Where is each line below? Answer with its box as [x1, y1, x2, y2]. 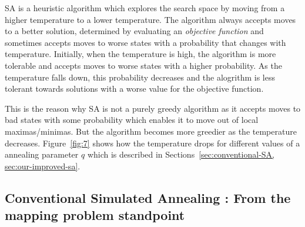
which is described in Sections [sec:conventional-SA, [87, 148, 274, 161]
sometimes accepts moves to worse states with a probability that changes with [5, 36, 286, 48]
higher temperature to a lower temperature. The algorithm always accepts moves [5, 13, 296, 25]
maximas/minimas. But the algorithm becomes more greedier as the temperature [5, 125, 297, 137]
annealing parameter [5, 148, 79, 161]
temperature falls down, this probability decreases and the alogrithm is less [5, 71, 276, 83]
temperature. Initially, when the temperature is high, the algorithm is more [5, 48, 276, 60]
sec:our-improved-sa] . [5, 159, 81, 172]
